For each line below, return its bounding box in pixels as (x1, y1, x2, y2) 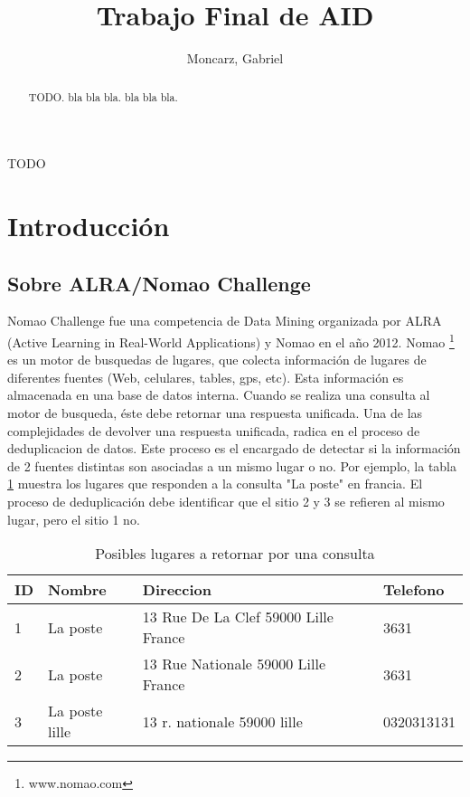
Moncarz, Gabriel (186, 49, 284, 68)
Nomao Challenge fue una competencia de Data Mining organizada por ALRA (7, 311, 442, 330)
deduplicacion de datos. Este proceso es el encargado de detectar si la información (7, 439, 461, 458)
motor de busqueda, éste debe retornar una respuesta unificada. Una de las (7, 403, 423, 422)
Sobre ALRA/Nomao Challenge (7, 269, 311, 297)
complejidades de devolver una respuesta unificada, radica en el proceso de (7, 421, 420, 440)
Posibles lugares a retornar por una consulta (95, 543, 375, 565)
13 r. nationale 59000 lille (142, 710, 303, 732)
